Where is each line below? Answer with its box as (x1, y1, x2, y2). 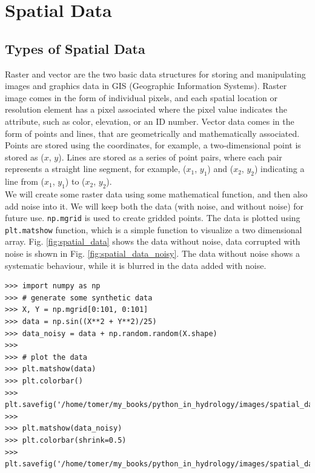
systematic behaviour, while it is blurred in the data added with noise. (5, 259, 267, 271)
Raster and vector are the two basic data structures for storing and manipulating (5, 67, 306, 80)
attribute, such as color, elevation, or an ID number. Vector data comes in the (5, 114, 294, 127)
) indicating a (254, 162, 305, 175)
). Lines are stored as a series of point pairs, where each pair (58, 150, 282, 163)
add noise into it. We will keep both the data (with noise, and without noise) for (5, 199, 304, 212)
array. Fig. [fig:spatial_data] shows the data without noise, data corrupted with (5, 235, 300, 248)
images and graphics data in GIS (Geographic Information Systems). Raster (5, 79, 287, 92)
